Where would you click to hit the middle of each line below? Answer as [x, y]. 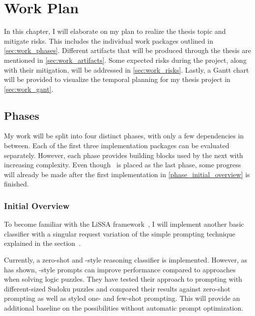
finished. [16, 184]
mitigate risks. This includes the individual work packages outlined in [109, 40]
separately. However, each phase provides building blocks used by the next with [124, 155]
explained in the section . [42, 243]
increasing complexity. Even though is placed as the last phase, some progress [123, 165]
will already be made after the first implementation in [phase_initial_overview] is [127, 174]
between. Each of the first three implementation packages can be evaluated [117, 145]
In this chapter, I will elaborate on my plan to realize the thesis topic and [115, 31]
